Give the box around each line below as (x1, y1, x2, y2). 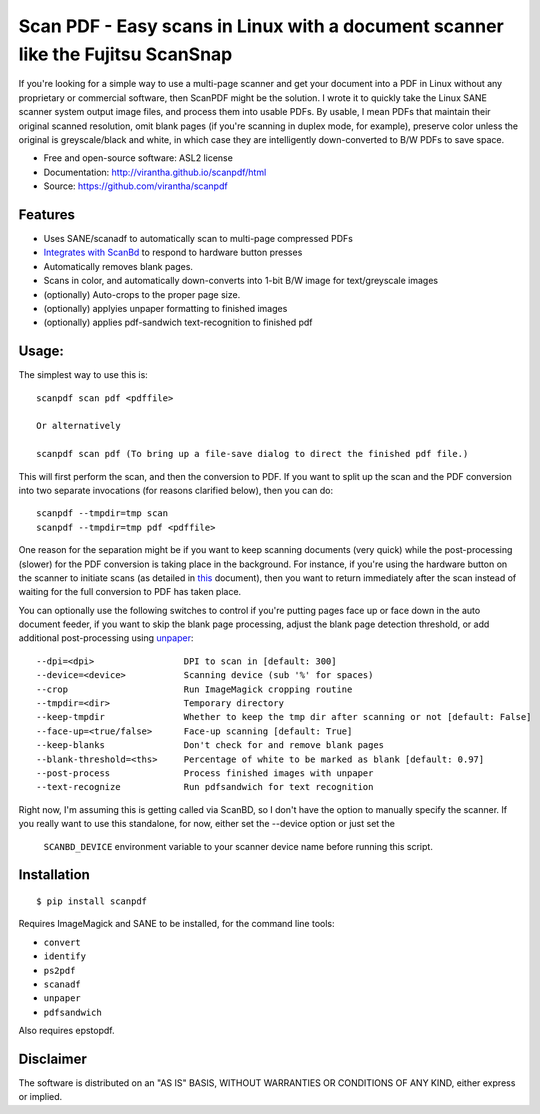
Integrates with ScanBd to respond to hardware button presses (43, 246, 303, 259)
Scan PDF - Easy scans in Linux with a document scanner (18, 15, 504, 37)
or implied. (18, 1091, 63, 1103)
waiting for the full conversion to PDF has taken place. (18, 586, 242, 598)
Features (18, 206, 75, 223)
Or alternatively (36, 420, 121, 432)
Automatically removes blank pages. (43, 260, 194, 272)
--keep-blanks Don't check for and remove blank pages (36, 740, 385, 751)
